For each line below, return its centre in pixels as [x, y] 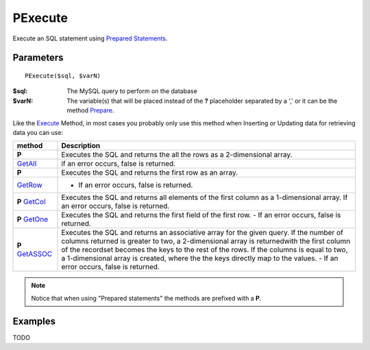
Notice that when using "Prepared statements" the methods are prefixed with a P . [146, 298]
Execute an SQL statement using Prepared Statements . [90, 38]
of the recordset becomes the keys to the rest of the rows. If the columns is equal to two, [205, 250]
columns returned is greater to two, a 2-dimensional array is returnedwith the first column [206, 241]
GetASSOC [35, 254]
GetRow [29, 185]
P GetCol [31, 202]
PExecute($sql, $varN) [63, 76]
